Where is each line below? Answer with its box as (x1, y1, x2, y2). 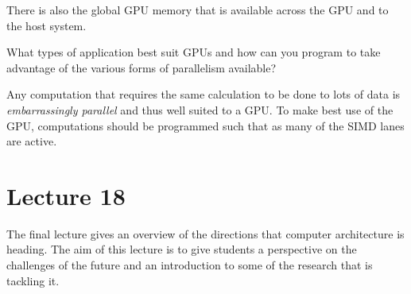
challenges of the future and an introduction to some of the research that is (6, 257, 373, 273)
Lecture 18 (6, 179, 126, 211)
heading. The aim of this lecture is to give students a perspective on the (6, 241, 357, 257)
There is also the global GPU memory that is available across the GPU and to (6, 2, 389, 17)
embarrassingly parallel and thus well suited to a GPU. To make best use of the (6, 101, 394, 118)
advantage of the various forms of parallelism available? (6, 59, 277, 75)
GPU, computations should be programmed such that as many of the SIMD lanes (6, 117, 405, 133)
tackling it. (6, 272, 60, 288)
